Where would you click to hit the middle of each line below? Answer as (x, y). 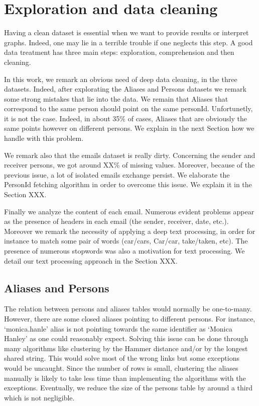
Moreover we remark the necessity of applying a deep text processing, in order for (130, 231)
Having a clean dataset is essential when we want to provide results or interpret (126, 32)
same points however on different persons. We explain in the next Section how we (129, 128)
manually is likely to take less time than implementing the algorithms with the (125, 378)
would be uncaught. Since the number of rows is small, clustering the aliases (121, 368)
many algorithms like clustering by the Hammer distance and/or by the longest (126, 348)
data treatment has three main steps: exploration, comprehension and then (119, 52)
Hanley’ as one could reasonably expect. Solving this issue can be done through (126, 338)
